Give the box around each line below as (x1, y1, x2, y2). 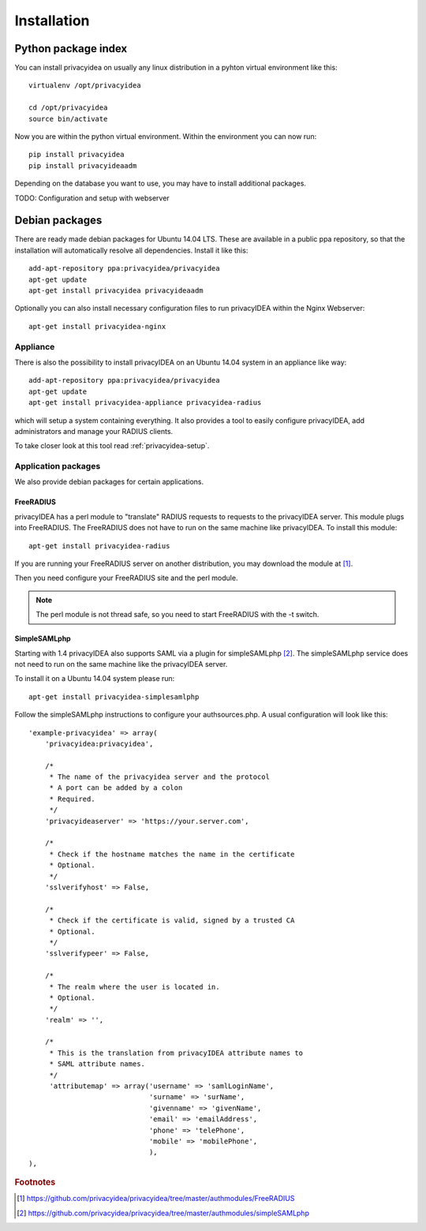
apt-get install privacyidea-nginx (28, 322, 166, 331)
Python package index (14, 42, 128, 55)
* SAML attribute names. (49, 1060, 146, 1068)
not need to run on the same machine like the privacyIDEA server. (14, 659, 228, 668)
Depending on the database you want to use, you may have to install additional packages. (14, 178, 307, 189)
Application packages (14, 461, 101, 472)
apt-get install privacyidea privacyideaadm (28, 286, 204, 295)
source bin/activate (28, 114, 108, 123)
